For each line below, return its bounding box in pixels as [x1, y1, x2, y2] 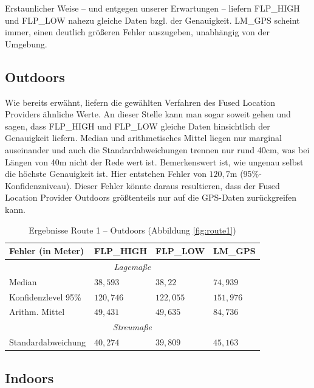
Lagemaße [114, 260, 151, 272]
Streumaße [112, 320, 152, 333]
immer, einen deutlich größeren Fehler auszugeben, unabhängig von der [5, 26, 270, 38]
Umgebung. [5, 37, 47, 50]
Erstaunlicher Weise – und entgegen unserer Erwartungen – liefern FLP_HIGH [5, 2, 300, 14]
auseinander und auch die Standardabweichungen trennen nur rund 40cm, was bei [5, 143, 310, 156]
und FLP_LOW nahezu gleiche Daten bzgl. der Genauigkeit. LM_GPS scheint [5, 13, 300, 26]
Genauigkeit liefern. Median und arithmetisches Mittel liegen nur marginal [5, 131, 282, 144]
